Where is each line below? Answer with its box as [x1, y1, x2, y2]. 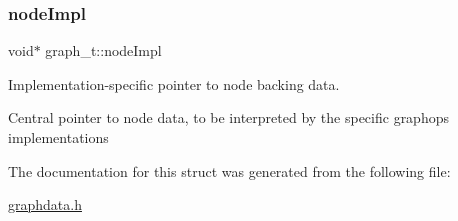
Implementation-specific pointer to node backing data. [8, 73, 340, 94]
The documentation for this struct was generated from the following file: [8, 160, 451, 181]
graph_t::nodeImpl [45, 40, 162, 61]
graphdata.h [8, 194, 82, 215]
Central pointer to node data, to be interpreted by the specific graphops [8, 107, 449, 128]
